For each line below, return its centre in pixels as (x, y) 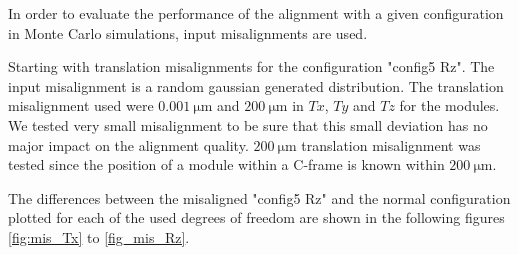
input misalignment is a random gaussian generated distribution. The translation (256, 85)
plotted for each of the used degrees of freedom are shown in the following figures (256, 217)
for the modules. (449, 105)
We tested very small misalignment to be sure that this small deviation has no (248, 124)
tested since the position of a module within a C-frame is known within (226, 164)
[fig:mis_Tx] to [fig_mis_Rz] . (99, 236)
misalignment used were (81, 105)
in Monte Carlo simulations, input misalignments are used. (188, 32)
